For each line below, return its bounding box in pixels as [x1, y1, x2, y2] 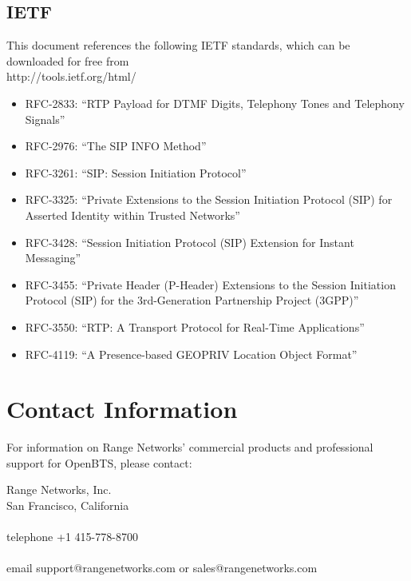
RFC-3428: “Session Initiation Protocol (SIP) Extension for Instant [25, 233, 354, 250]
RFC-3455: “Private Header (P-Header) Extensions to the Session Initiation [25, 276, 396, 292]
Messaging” [25, 249, 81, 266]
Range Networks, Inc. [6, 481, 112, 498]
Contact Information [6, 392, 238, 425]
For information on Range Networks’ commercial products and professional [6, 439, 373, 456]
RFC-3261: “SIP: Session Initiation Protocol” [25, 164, 247, 181]
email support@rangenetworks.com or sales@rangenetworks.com [6, 559, 318, 576]
